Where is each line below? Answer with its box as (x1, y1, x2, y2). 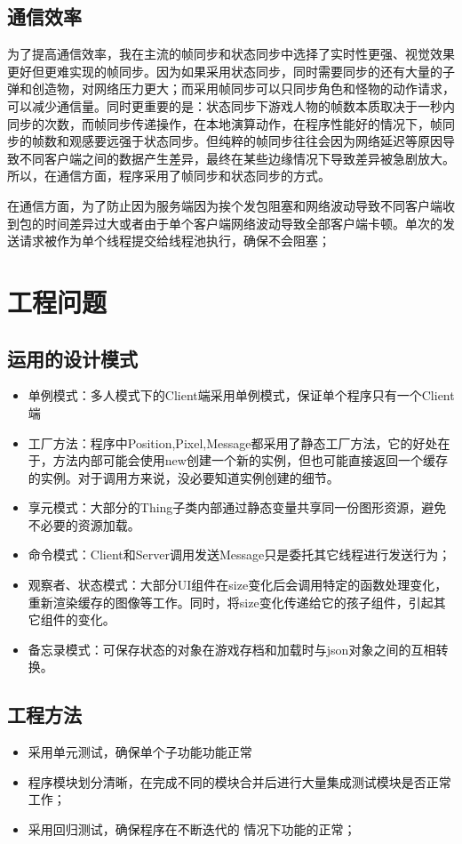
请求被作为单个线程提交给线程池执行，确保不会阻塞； (19, 231, 331, 250)
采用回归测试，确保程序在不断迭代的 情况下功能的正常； (28, 820, 356, 839)
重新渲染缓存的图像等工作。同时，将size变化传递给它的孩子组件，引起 (28, 592, 434, 611)
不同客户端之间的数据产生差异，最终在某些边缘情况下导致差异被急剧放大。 (19, 149, 455, 167)
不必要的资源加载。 (28, 515, 140, 534)
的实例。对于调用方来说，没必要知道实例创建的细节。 (28, 468, 339, 486)
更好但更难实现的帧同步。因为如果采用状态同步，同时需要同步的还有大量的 (7, 61, 442, 80)
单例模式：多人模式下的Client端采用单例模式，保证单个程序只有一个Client (28, 386, 455, 405)
